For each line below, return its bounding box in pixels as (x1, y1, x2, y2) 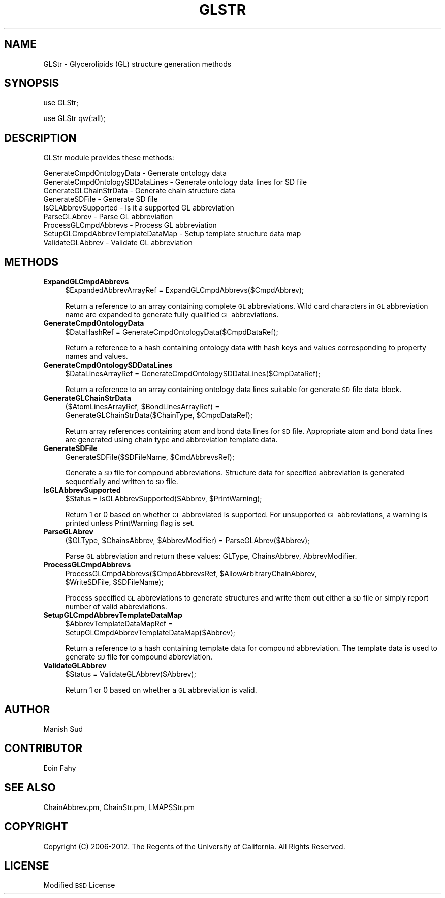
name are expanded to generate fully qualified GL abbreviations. (65, 310, 279, 319)
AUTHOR (4, 703, 50, 716)
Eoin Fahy (43, 763, 76, 772)
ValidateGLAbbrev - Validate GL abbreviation (43, 238, 193, 247)
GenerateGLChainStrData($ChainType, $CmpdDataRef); (65, 411, 253, 420)
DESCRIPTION (4, 131, 77, 144)
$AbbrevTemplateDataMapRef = (65, 619, 173, 628)
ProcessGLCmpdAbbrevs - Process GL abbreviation (43, 221, 217, 230)
